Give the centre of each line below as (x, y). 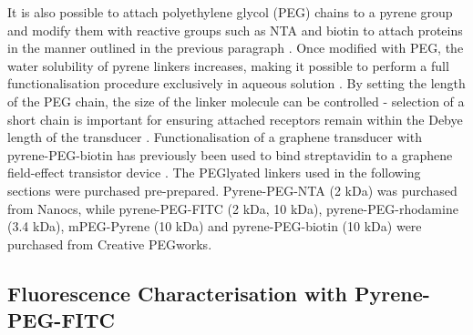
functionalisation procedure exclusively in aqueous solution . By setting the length (236, 83)
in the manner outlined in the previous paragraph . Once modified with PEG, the (236, 48)
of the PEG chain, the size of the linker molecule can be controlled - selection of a (236, 101)
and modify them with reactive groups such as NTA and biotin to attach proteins (235, 30)
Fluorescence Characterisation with (178, 293)
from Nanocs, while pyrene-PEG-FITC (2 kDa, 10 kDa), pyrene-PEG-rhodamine (233, 208)
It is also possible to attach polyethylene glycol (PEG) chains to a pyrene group (230, 12)
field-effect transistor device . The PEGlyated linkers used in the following (214, 173)
